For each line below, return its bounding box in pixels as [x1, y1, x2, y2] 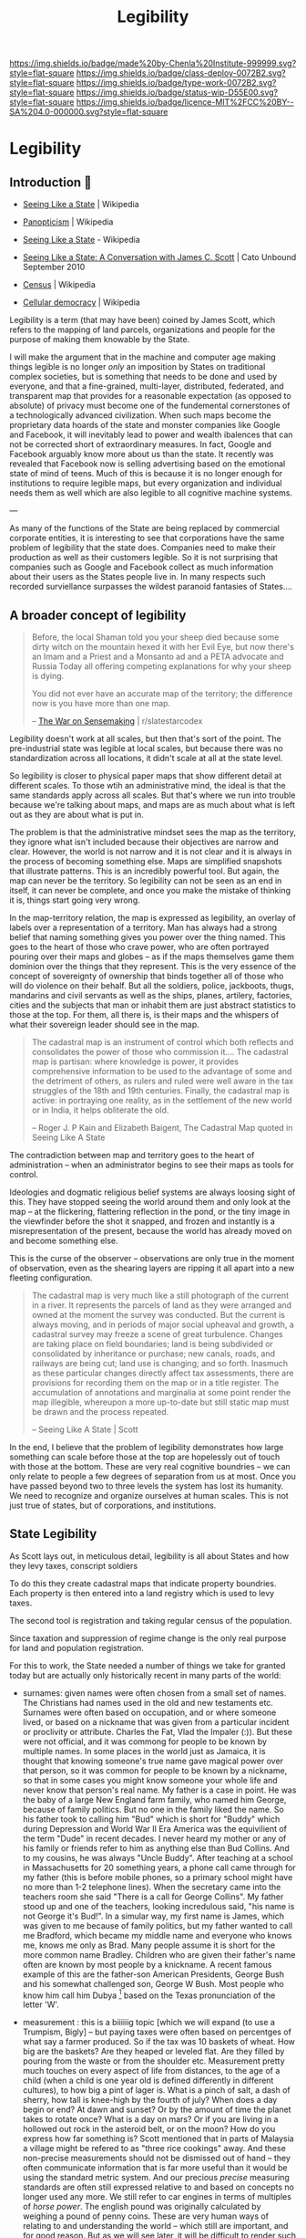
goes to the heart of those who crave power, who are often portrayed [9, 942, 270, 952]
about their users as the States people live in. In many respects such [9, 571, 266, 582]
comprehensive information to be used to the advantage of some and [31, 1066, 292, 1076]
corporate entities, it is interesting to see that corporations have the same [9, 532, 285, 544]
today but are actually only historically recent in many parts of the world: [9, 1669, 281, 1680]
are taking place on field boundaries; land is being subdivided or [31, 1339, 273, 1349]
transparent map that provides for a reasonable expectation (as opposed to [9, 391, 291, 402]
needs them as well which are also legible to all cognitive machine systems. [9, 487, 293, 498]
